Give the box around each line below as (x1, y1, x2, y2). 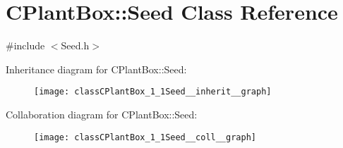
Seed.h (61, 38, 90, 53)
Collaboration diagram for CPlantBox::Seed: (6, 106, 198, 121)
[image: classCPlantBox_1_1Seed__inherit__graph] (34, 87, 272, 97)
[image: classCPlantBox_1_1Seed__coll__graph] (34, 132, 256, 142)
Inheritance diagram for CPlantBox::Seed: (6, 61, 187, 76)
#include (6, 38, 45, 53)
